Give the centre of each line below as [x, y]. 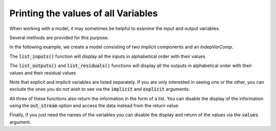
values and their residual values [43, 73]
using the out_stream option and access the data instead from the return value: [95, 106]
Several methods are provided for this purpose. [59, 38]
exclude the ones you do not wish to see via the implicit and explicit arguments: [100, 89]
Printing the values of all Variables [84, 13]
